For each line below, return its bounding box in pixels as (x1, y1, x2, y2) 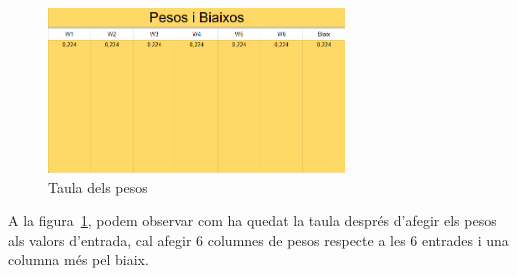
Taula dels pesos (48, 176, 148, 197)
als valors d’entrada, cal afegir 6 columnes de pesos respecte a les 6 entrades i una (8, 229, 509, 250)
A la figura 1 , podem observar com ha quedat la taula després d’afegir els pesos (8, 210, 497, 231)
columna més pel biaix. (8, 249, 149, 270)
